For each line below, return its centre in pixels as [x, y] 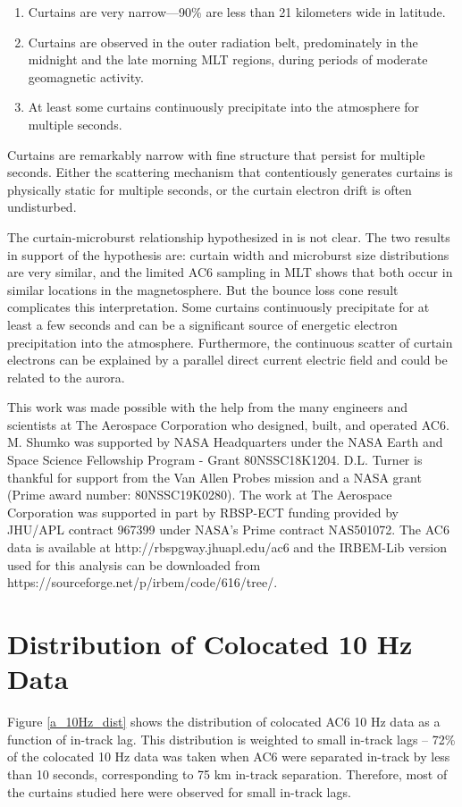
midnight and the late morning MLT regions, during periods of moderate [228, 59]
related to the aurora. [66, 377]
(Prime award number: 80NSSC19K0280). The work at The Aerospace [200, 495]
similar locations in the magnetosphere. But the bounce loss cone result [203, 289]
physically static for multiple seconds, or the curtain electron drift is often [210, 189]
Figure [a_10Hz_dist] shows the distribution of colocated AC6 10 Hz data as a [224, 722]
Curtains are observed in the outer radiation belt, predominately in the [223, 42]
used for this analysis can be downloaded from [134, 564]
